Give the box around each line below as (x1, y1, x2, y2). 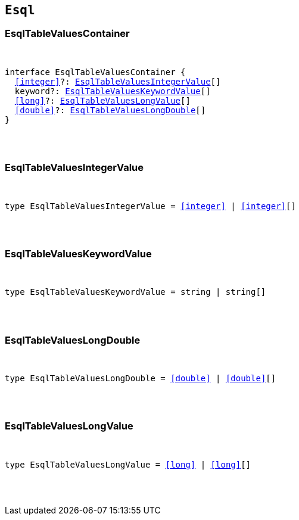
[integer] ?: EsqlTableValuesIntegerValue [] (14, 76, 221, 86)
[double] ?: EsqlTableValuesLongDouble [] (14, 105, 206, 115)
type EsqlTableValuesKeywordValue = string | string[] (5, 287, 266, 297)
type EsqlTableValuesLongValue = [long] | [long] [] (5, 459, 251, 469)
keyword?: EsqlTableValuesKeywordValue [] (14, 86, 211, 96)
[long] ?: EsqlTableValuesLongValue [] (14, 95, 191, 105)
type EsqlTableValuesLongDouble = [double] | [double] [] (5, 373, 276, 384)
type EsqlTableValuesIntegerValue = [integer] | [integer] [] (5, 201, 296, 211)
